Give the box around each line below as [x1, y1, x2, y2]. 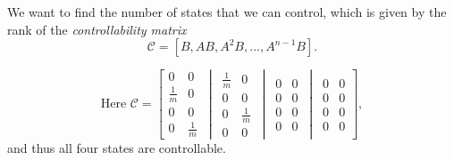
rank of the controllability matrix [7, 20, 187, 38]
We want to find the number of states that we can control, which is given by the [7, 3, 447, 20]
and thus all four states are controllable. [7, 139, 226, 157]
